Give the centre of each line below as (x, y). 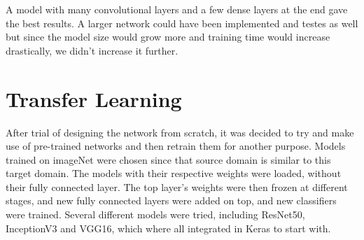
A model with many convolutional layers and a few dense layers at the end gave (177, 9)
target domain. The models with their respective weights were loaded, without (174, 173)
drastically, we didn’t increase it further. (92, 50)
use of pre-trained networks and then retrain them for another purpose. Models (176, 146)
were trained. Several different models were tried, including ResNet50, (155, 214)
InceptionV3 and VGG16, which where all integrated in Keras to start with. (168, 228)
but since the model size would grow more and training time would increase (168, 37)
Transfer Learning (94, 98)
